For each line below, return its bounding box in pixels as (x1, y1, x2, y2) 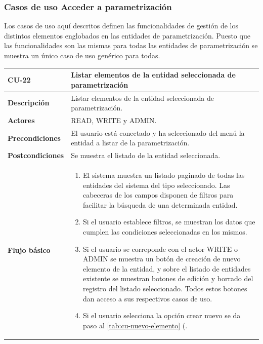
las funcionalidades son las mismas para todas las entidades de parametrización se (4, 40, 258, 51)
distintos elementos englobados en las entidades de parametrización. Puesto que (4, 30, 250, 41)
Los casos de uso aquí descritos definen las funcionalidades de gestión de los (4, 20, 238, 31)
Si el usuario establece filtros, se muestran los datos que (82, 216, 255, 227)
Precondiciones (8, 132, 61, 143)
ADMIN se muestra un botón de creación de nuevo (82, 253, 241, 264)
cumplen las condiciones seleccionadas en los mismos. (82, 226, 247, 237)
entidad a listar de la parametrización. (71, 137, 190, 148)
